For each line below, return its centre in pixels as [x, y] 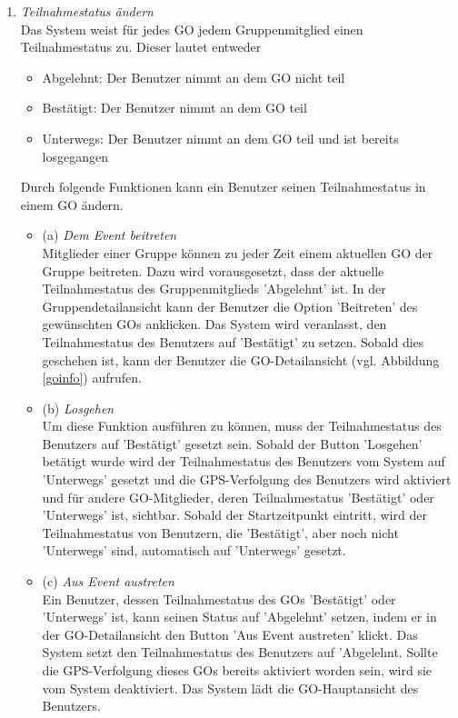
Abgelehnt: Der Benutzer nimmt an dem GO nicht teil [194, 77]
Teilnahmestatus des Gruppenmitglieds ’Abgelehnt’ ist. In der [214, 289]
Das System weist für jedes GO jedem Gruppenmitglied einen [192, 29]
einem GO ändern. [72, 204]
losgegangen [75, 156]
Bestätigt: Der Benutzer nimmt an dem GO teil [174, 108]
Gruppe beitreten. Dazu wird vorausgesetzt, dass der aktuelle [213, 270]
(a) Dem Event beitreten [110, 235]
